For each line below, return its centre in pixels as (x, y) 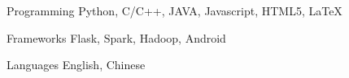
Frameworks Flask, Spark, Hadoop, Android (116, 37)
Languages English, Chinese (76, 65)
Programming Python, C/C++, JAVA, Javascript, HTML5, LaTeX (174, 10)
